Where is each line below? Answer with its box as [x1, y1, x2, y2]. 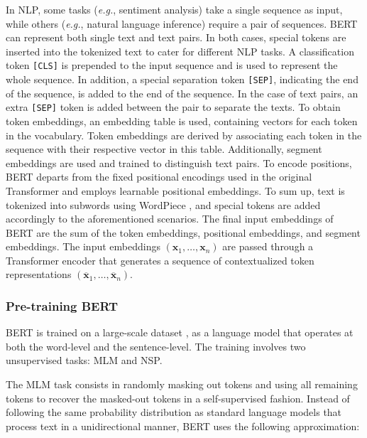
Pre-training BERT [6, 297, 119, 314]
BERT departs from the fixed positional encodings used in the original [6, 169, 312, 184]
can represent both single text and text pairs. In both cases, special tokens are [6, 30, 346, 45]
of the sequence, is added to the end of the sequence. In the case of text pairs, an [6, 85, 358, 100]
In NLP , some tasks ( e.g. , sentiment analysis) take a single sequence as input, [6, 2, 343, 16]
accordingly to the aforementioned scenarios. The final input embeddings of [6, 211, 334, 226]
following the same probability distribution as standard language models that [6, 405, 342, 420]
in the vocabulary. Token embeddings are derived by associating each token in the [6, 127, 362, 142]
